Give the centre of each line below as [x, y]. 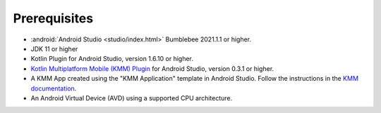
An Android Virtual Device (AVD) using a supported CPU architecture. [132, 98]
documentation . [54, 88]
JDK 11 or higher [54, 48]
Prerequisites [53, 18]
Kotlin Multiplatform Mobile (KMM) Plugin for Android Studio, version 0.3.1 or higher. [152, 68]
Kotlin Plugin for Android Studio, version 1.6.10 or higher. [112, 59]
